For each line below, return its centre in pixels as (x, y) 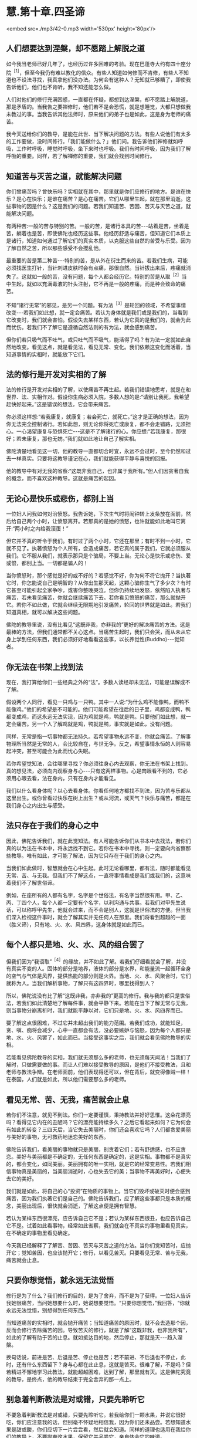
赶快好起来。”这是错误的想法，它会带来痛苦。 (60, 404)
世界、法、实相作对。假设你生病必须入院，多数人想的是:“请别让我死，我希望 (98, 397)
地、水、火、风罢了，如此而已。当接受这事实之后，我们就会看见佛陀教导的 (96, 1038)
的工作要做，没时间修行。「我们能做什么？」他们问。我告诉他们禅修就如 (92, 141)
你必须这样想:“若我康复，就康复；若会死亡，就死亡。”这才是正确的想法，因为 (98, 417)
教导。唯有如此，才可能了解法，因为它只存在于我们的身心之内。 (88, 855)
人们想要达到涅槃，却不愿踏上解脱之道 (75, 48)
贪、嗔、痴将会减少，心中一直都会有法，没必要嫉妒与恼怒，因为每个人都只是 (98, 1030)
